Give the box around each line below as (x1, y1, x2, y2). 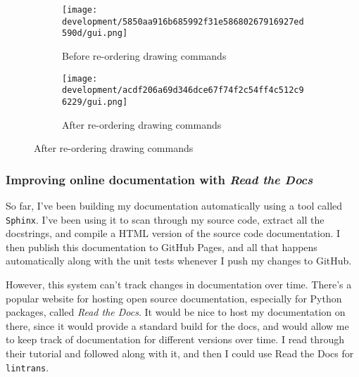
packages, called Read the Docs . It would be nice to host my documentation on (6, 305, 346, 319)
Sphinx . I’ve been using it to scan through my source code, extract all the (6, 212, 325, 226)
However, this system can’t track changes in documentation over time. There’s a (6, 276, 352, 291)
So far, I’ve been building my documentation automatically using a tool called (6, 198, 343, 212)
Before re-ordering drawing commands (62, 48, 227, 63)
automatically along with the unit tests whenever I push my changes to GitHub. (6, 253, 352, 268)
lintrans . (6, 359, 49, 374)
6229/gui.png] (62, 96, 128, 107)
